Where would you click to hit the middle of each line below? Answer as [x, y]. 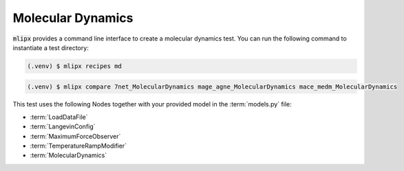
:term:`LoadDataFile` [59, 117]
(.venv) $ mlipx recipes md [74, 66]
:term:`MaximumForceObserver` [75, 136]
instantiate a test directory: [51, 47]
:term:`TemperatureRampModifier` [78, 146]
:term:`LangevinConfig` [63, 126]
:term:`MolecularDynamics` [68, 155]
